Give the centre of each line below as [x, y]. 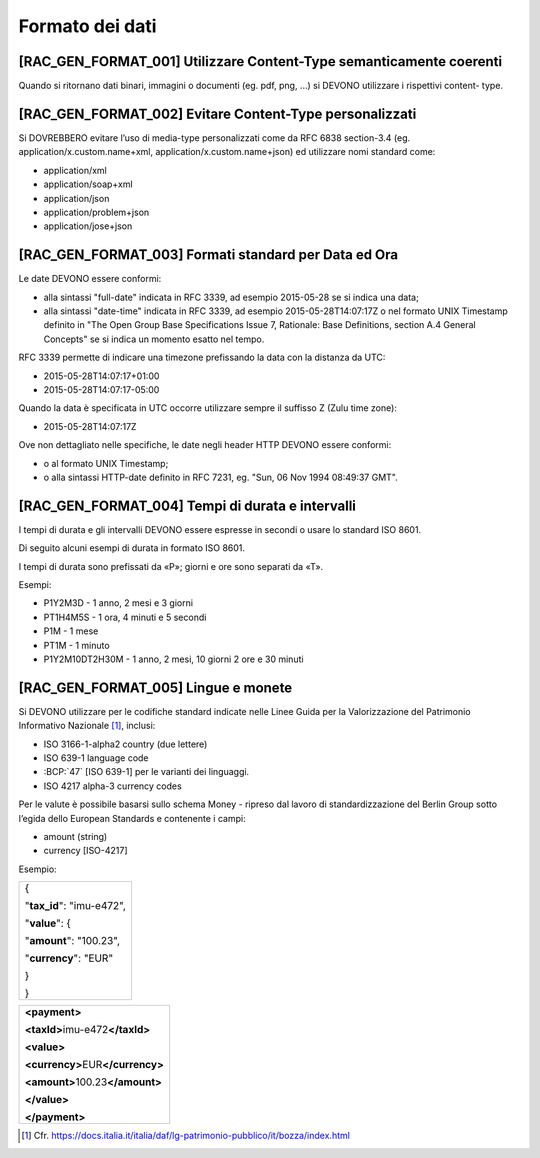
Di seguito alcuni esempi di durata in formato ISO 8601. [131, 548]
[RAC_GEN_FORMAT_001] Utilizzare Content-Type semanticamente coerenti [260, 61]
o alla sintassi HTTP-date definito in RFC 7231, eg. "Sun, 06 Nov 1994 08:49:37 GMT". [221, 477]
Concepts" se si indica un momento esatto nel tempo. [154, 339]
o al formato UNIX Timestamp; [106, 463]
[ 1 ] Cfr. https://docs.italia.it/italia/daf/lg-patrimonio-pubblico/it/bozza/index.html [185, 1136]
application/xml [75, 170]
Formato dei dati [87, 26]
